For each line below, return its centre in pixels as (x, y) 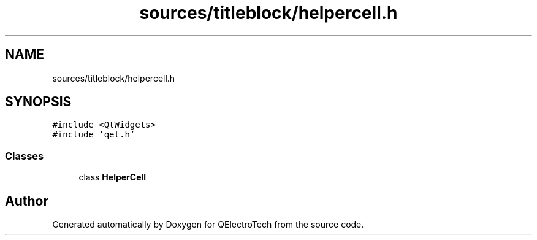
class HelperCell (112, 177)
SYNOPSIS (38, 102)
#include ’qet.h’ (94, 135)
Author (27, 201)
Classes (25, 156)
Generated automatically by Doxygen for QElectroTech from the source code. (208, 225)
